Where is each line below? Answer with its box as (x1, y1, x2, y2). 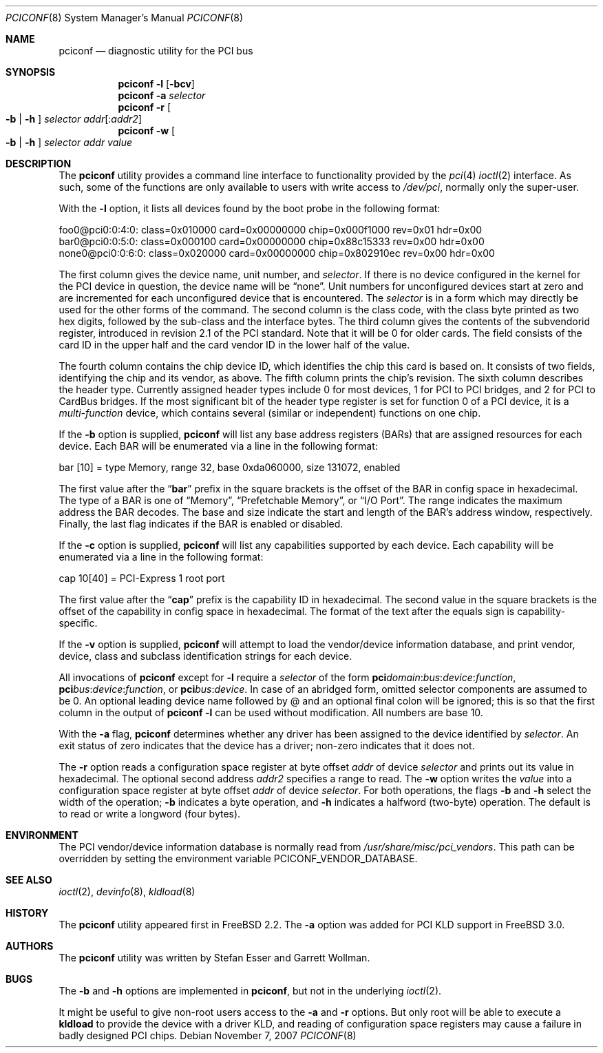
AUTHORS (6, 940, 54, 952)
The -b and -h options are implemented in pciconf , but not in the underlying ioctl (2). (59, 985, 442, 997)
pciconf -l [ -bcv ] (118, 78, 195, 90)
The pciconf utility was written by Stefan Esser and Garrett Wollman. (59, 952, 370, 963)
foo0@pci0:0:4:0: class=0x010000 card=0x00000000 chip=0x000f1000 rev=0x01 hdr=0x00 (59, 224, 483, 236)
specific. (59, 617, 98, 629)
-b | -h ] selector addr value (6, 136, 133, 148)
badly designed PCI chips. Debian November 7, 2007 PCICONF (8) (59, 1030, 357, 1041)
